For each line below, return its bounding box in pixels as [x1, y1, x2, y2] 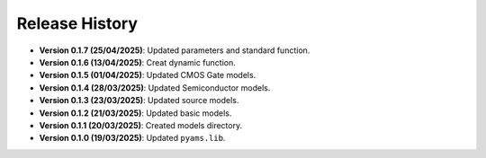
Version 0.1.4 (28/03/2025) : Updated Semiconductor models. [39, 82, 271, 93]
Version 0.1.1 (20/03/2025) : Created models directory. [39, 119, 243, 130]
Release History [16, 13, 139, 33]
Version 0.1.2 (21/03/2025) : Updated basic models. [39, 108, 232, 118]
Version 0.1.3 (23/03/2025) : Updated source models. [39, 95, 239, 106]
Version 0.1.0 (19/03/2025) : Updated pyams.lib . [39, 133, 226, 144]
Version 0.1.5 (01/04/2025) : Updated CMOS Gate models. [39, 70, 256, 81]
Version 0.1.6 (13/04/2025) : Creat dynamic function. [39, 57, 236, 67]
